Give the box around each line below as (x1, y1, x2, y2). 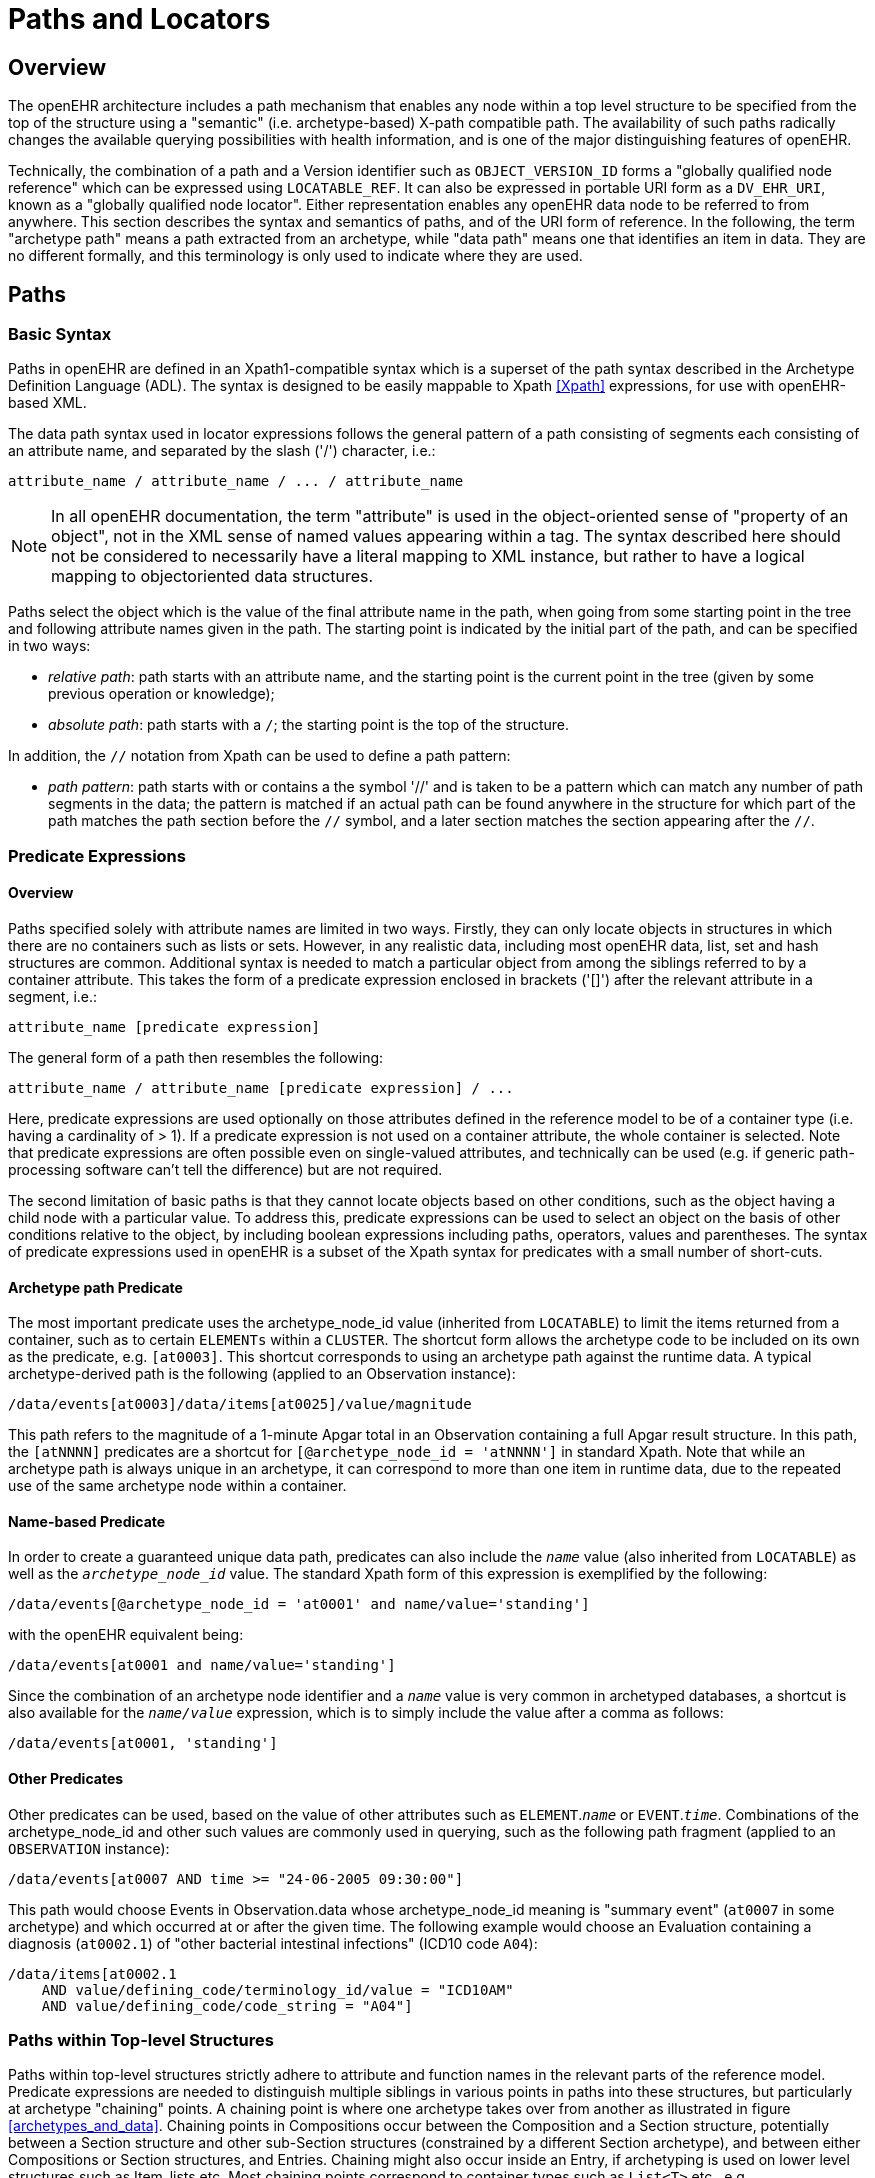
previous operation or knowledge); (48, 685, 275, 703)
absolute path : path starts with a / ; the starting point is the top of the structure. (48, 716, 570, 734)
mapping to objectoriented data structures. (51, 566, 374, 587)
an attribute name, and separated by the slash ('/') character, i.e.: (8, 442, 436, 460)
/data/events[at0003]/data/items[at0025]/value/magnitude (8, 1396, 472, 1413)
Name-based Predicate (8, 1512, 166, 1530)
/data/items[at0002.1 (8, 1965, 177, 1982)
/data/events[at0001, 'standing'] (8, 1735, 278, 1752)
